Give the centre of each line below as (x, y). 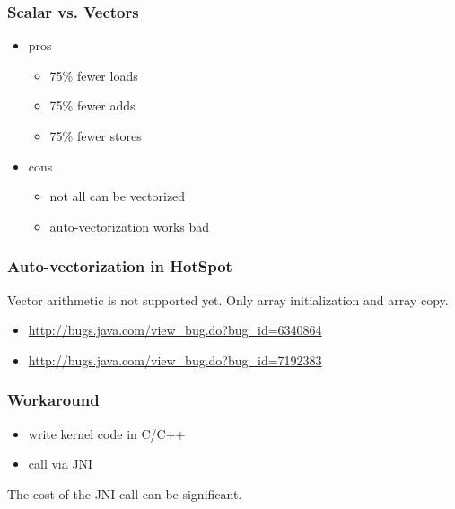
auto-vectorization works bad (130, 226)
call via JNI (61, 464)
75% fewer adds (92, 105)
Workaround (53, 400)
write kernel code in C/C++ (107, 433)
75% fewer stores (96, 136)
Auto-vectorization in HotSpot (120, 266)
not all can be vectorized (118, 196)
